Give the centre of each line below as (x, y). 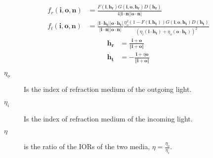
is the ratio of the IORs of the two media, (87, 146)
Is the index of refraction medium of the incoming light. (108, 118)
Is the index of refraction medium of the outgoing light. (108, 89)
